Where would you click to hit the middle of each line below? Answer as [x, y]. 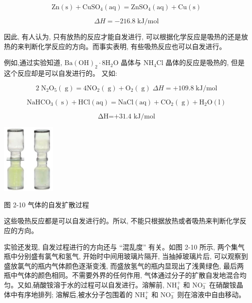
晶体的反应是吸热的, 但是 [205, 62]
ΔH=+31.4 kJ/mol [126, 116]
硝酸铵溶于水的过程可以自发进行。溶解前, [99, 285]
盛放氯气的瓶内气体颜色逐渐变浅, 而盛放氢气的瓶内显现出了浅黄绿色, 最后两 [124, 265]
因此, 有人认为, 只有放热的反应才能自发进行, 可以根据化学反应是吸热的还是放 [126, 36]
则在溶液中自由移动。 [211, 294]
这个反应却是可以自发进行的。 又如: [61, 73]
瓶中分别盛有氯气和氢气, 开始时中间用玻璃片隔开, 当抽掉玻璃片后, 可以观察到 [126, 256]
